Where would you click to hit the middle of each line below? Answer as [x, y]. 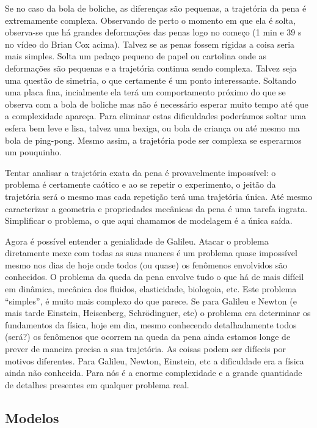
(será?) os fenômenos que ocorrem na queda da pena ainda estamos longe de [148, 337]
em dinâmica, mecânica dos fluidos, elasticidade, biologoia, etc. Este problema [151, 289]
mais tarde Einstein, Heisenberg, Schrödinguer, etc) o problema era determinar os [158, 313]
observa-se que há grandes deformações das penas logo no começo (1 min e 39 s [153, 32]
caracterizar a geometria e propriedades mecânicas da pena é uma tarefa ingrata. [156, 208]
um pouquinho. [33, 152]
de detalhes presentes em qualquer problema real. [97, 384]
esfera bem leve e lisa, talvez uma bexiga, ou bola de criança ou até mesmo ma [152, 127]
